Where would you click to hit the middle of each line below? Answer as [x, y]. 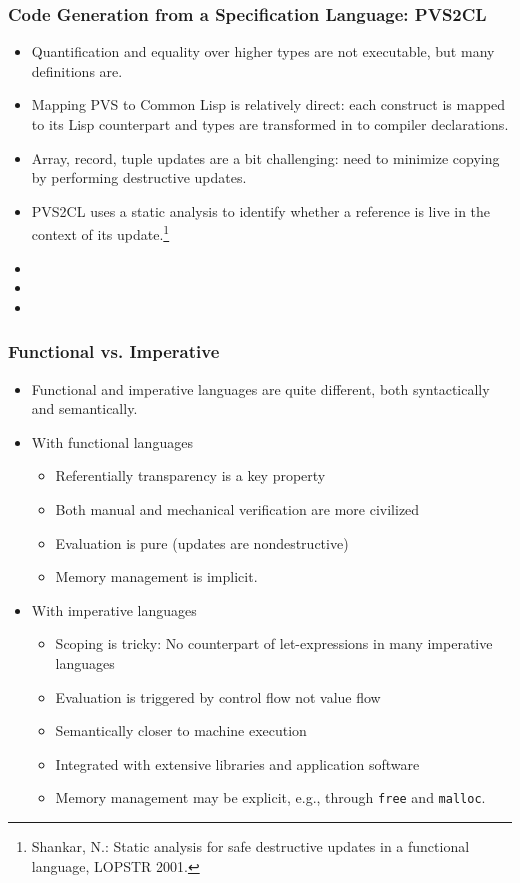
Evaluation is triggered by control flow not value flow [218, 696]
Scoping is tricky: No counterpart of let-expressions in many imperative [274, 643]
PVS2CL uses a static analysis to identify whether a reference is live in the [261, 210]
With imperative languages [114, 609]
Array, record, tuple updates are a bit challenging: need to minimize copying [265, 157]
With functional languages [112, 441]
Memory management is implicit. [156, 576]
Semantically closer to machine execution [181, 730]
